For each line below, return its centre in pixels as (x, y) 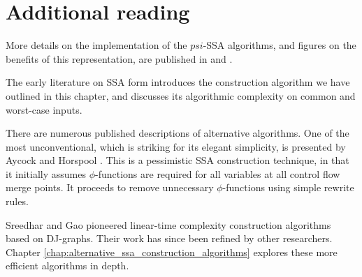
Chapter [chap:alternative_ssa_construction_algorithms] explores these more (172, 252)
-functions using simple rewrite (288, 187)
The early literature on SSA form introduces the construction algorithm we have (178, 82)
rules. (17, 201)
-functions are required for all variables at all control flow (217, 173)
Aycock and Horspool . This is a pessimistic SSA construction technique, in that (178, 160)
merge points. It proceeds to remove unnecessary (110, 187)
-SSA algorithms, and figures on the (280, 45)
